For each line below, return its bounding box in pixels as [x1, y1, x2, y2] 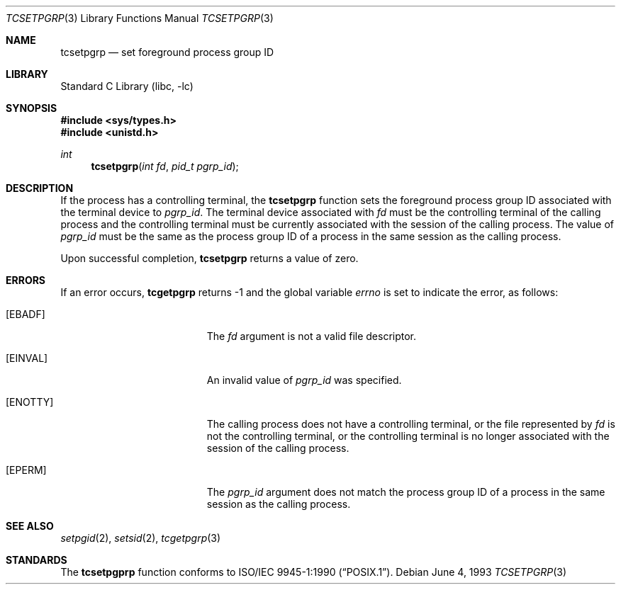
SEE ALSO [6, 520, 54, 532]
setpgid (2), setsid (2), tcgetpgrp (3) [60, 532, 221, 544]
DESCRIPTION [6, 182, 74, 194]
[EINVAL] [6, 352, 48, 364]
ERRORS [6, 274, 46, 286]
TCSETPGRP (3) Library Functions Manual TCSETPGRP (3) [6, 12, 274, 24]
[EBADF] [6, 308, 45, 320]
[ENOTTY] [6, 396, 54, 408]
